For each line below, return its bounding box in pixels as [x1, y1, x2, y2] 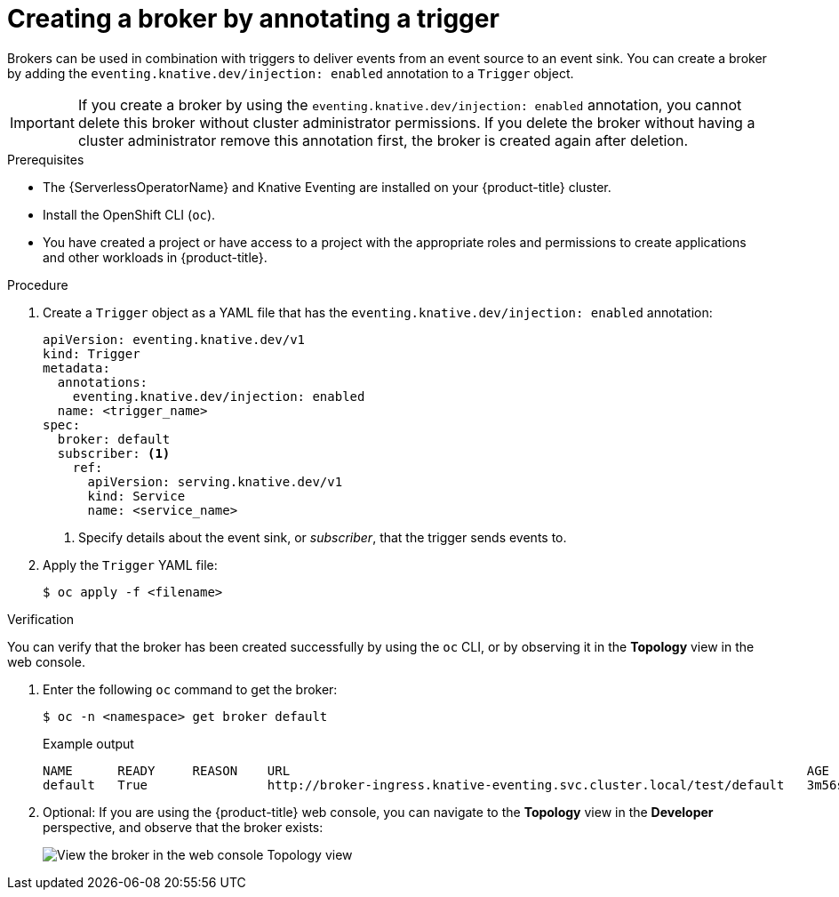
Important [10, 113, 75, 132]
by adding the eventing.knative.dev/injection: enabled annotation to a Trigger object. [7, 65, 574, 81]
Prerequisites [7, 151, 84, 167]
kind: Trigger [43, 346, 140, 361]
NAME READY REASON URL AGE [43, 763, 830, 778]
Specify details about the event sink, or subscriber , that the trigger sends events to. [78, 529, 567, 545]
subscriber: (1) [57, 445, 171, 461]
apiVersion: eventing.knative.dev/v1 [43, 332, 306, 347]
